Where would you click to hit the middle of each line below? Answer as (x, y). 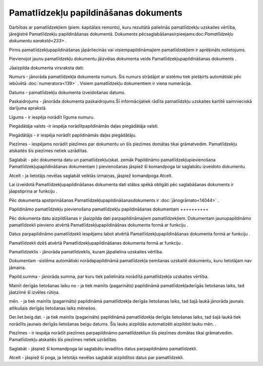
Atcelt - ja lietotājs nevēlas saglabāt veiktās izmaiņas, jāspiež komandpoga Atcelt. (91, 175)
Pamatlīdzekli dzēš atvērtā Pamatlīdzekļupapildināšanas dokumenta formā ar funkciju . (96, 243)
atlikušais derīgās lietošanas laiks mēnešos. (53, 308)
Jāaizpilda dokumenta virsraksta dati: (47, 68)
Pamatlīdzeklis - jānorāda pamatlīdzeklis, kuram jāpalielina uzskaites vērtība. (86, 252)
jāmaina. (18, 268)
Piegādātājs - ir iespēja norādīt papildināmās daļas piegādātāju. (73, 135)
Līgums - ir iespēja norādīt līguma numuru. (52, 117)
